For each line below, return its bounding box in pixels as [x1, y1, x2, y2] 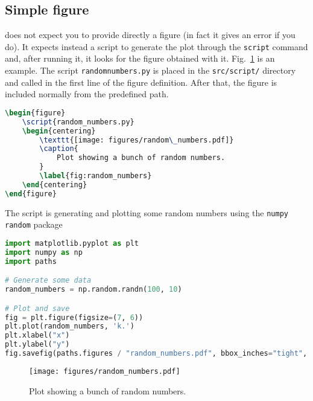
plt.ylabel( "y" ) [5, 340, 70, 349]
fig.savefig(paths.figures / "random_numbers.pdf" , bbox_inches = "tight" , [5, 349, 308, 358]
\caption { [39, 144, 78, 153]
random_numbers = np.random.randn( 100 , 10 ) [5, 285, 182, 294]
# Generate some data [5, 276, 92, 285]
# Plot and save [5, 304, 70, 313]
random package [5, 218, 63, 231]
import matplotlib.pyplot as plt [5, 239, 139, 248]
